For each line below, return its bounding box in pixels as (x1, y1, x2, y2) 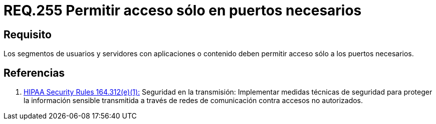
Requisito (4, 28, 52, 41)
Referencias (4, 66, 65, 79)
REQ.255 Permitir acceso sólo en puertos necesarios (4, 2, 362, 19)
